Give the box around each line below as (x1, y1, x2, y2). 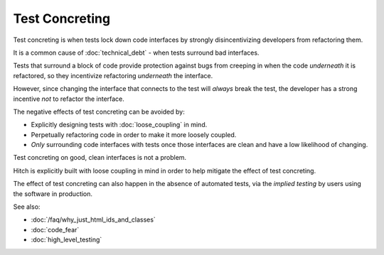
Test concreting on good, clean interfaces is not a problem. (13, 153, 187, 162)
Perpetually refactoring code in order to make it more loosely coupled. (31, 130, 237, 139)
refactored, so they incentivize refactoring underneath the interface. (13, 71, 213, 80)
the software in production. (13, 189, 92, 198)
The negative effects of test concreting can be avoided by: (13, 107, 185, 116)
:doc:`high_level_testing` (31, 235, 102, 244)
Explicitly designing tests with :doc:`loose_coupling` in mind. (31, 121, 208, 129)
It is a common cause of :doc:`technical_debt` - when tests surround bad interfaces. (13, 48, 260, 57)
